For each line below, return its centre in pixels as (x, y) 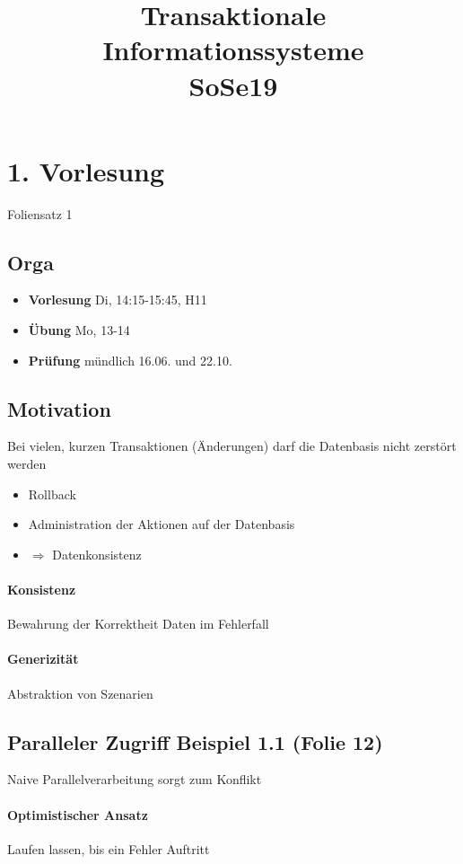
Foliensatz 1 (40, 213)
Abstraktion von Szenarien (80, 693)
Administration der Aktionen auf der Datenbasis (162, 524)
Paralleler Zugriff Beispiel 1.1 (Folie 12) (195, 741)
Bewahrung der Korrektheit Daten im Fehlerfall (138, 624)
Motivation (59, 408)
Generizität (43, 659)
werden (27, 464)
